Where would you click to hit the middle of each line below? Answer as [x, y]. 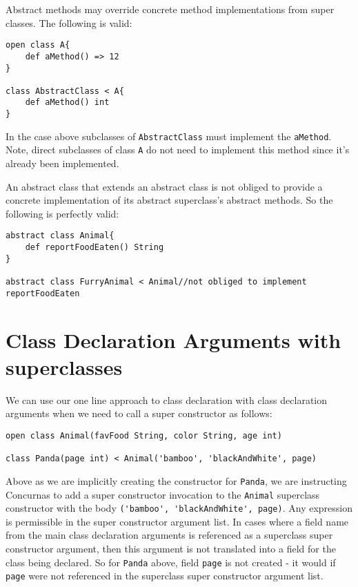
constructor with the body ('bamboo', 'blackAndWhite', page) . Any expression [179, 508]
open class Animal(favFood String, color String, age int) [144, 435]
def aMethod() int [67, 103]
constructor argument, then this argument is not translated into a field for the [171, 549]
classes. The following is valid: [69, 22]
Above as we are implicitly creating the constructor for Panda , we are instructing [176, 480]
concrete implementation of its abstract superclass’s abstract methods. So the [169, 200]
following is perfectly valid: [62, 213]
